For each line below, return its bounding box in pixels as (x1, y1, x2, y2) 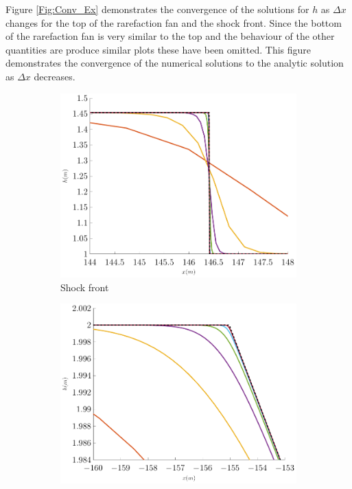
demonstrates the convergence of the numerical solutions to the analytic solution (5, 56, 344, 70)
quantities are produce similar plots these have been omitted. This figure (5, 42, 312, 56)
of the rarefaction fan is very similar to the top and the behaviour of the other (5, 29, 335, 43)
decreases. (34, 69, 75, 83)
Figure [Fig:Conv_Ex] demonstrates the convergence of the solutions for (5, 2, 309, 16)
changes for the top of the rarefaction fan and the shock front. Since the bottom (5, 15, 342, 30)
